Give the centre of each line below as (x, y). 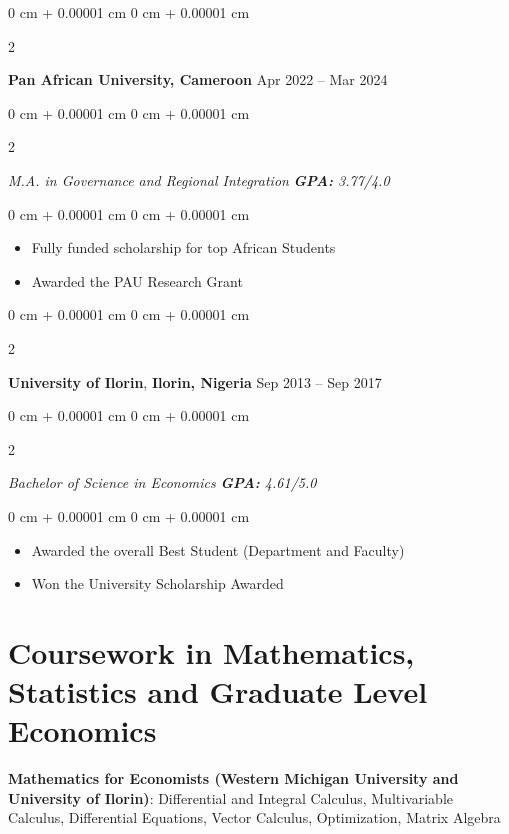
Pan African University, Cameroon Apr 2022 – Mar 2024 (198, 79)
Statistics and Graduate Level (218, 691)
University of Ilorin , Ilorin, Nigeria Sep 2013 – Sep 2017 (195, 381)
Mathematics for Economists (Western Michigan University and (233, 778)
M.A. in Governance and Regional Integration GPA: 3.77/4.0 (199, 179)
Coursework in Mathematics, (211, 651)
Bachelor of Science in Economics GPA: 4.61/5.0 (162, 482)
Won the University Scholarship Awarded (157, 583)
